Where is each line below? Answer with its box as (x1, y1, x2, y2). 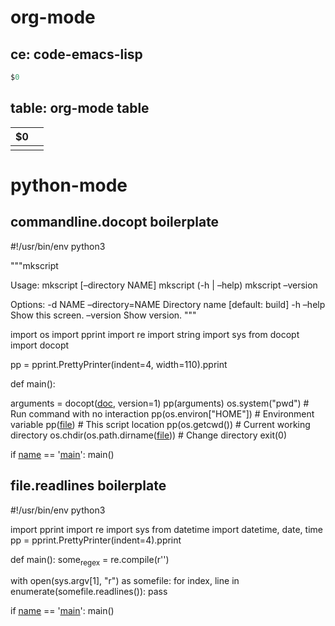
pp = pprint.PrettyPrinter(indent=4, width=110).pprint (10, 358, 228, 370)
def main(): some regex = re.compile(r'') (10, 553, 170, 568)
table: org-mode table (10, 100, 150, 117)
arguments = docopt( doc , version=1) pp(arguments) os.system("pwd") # (10, 397, 310, 409)
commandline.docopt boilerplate (10, 214, 220, 231)
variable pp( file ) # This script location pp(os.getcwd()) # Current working (10, 418, 311, 430)
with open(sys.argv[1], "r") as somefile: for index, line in (10, 575, 240, 587)
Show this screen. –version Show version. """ (10, 309, 197, 321)
